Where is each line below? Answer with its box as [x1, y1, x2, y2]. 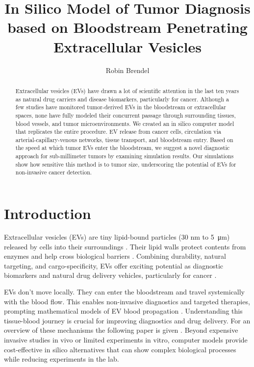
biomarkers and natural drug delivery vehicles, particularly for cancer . [4, 270, 217, 280]
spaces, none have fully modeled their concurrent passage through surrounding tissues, [15, 111, 236, 119]
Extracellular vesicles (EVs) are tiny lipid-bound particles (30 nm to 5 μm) [4, 232, 230, 242]
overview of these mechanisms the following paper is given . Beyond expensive [4, 325, 238, 335]
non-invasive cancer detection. [15, 168, 92, 176]
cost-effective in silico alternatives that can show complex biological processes [4, 344, 236, 354]
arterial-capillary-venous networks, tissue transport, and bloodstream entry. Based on [15, 135, 233, 144]
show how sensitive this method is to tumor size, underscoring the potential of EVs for [15, 160, 236, 168]
